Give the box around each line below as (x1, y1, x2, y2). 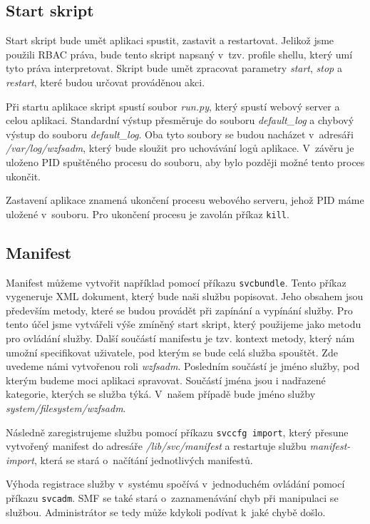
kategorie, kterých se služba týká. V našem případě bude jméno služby (6, 386, 316, 401)
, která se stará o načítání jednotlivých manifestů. (34, 452, 253, 467)
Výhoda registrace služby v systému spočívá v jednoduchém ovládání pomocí (6, 476, 345, 491)
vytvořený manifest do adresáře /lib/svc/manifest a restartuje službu (6, 438, 307, 453)
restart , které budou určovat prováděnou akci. (6, 74, 205, 89)
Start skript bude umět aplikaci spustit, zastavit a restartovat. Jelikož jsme (6, 33, 334, 48)
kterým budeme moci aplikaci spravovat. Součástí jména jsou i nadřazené (6, 372, 326, 387)
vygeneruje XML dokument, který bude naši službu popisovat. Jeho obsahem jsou (6, 289, 364, 304)
